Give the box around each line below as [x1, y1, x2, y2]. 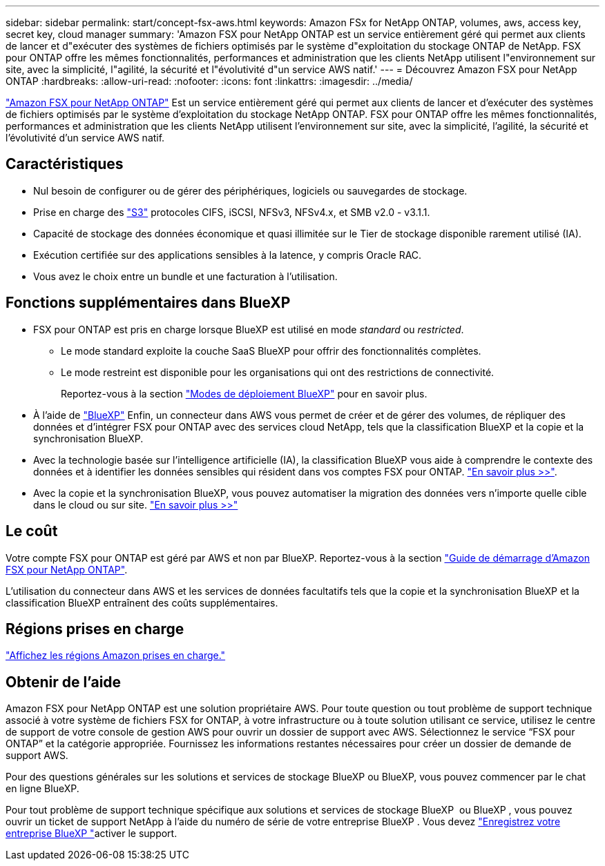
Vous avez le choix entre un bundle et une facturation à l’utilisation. [33, 270, 338, 282]
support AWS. [6, 749, 68, 762]
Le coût [6, 522, 58, 540]
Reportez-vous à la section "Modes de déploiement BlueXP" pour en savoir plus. [61, 387, 428, 400]
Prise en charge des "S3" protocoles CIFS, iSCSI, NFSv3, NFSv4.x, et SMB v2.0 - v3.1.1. [33, 206, 430, 218]
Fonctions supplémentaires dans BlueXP [6, 294, 291, 312]
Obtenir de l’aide [6, 673, 122, 691]
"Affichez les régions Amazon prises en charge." [6, 649, 226, 662]
